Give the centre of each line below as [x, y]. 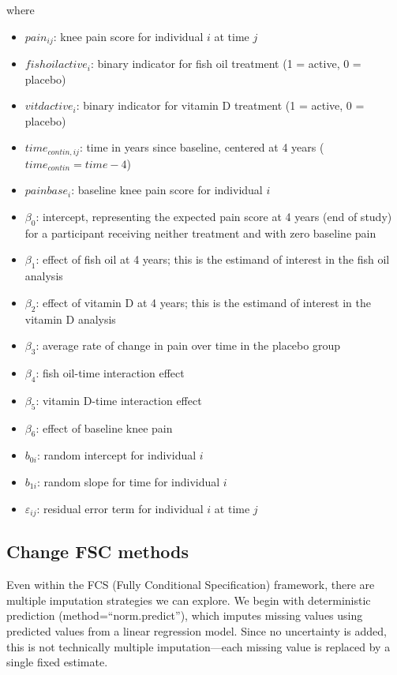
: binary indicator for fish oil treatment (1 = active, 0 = [226, 64]
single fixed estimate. [57, 662]
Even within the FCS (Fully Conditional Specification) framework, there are [191, 585]
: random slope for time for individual [128, 482]
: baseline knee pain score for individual [167, 190]
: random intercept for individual [116, 455]
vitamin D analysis [70, 319]
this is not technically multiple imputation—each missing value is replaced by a [198, 646]
